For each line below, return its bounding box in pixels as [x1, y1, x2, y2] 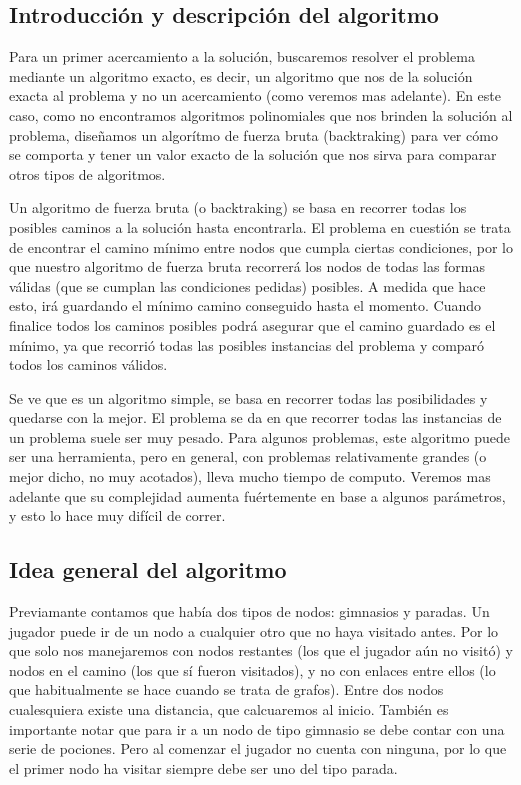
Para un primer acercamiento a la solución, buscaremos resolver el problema [9, 46, 475, 67]
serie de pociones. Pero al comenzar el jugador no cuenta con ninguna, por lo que [9, 738, 507, 759]
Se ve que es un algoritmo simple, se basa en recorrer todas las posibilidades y [9, 387, 488, 408]
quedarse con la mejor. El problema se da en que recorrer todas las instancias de [9, 407, 502, 428]
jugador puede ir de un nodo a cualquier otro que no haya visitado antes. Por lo [9, 620, 499, 641]
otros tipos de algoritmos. [9, 163, 166, 184]
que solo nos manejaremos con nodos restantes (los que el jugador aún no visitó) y [9, 640, 513, 661]
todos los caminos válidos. [9, 354, 168, 375]
